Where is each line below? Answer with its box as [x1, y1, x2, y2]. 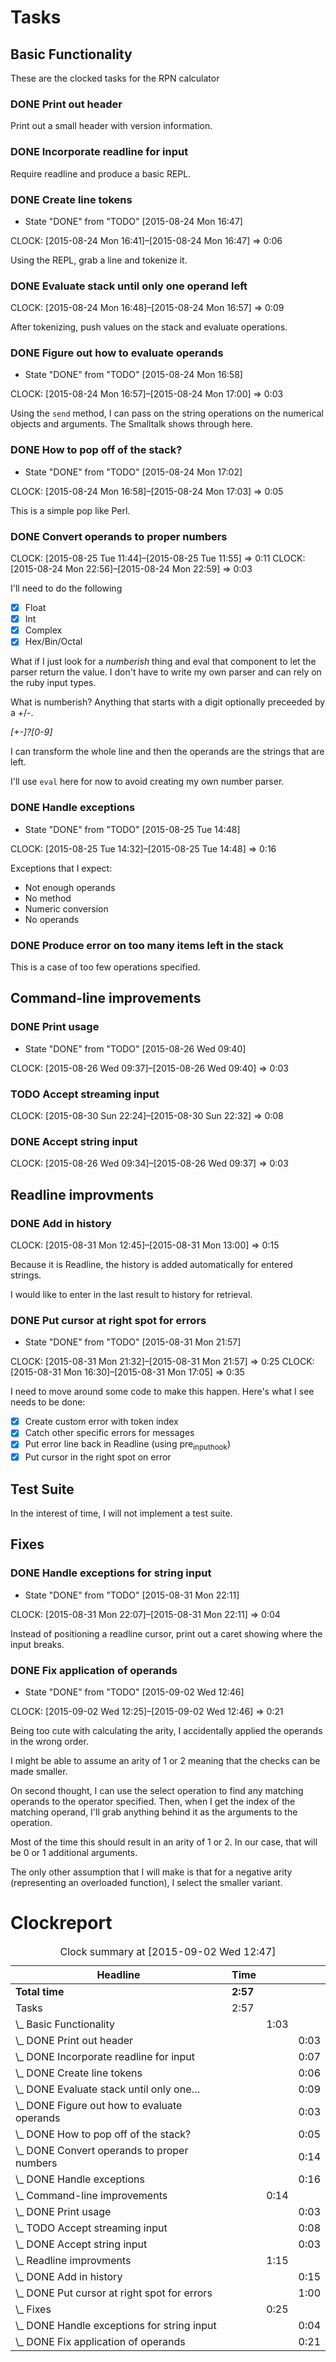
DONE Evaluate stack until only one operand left [10, 279, 248, 293]
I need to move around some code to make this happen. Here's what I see [10, 1386, 315, 1398]
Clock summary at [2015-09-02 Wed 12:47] [59, 1944, 277, 1958]
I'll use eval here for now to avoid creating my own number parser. [10, 776, 285, 788]
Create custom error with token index [24, 1416, 179, 1428]
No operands [24, 913, 80, 925]
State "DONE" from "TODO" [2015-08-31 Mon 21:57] [24, 1336, 242, 1348]
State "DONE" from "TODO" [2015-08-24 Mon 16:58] [24, 369, 243, 381]
